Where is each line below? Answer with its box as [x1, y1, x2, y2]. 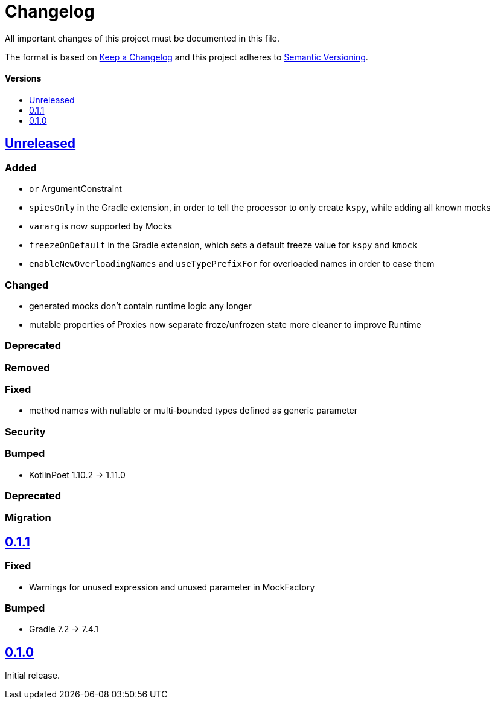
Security [5, 425, 46, 438]
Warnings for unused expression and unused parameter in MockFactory [29, 581, 315, 592]
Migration [5, 511, 51, 524]
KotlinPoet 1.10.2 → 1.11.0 [29, 469, 126, 480]
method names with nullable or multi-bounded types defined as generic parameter [29, 405, 358, 416]
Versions [5, 73, 42, 84]
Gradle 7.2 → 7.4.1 [29, 624, 98, 635]
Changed [5, 278, 49, 291]
